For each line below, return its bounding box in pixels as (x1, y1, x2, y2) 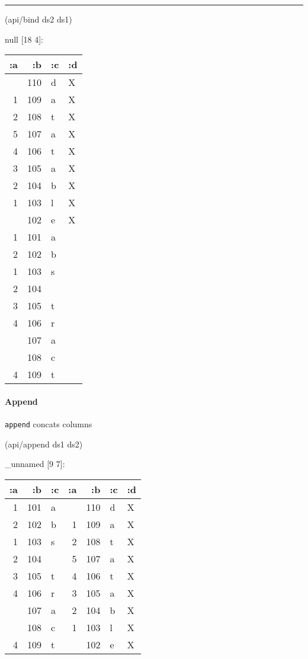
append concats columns (5, 417, 92, 430)
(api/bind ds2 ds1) (5, 13, 72, 25)
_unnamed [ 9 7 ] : (5, 458, 65, 470)
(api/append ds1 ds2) (5, 437, 83, 450)
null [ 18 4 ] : (5, 33, 44, 45)
